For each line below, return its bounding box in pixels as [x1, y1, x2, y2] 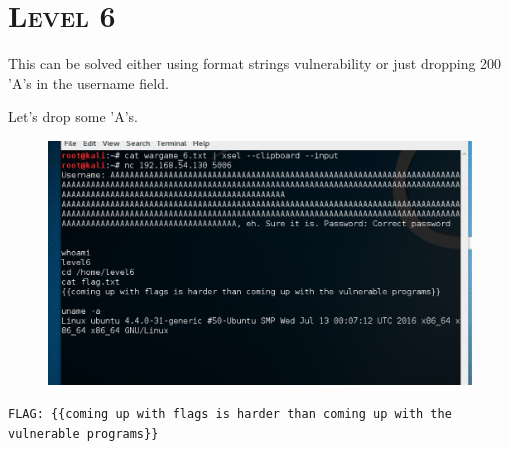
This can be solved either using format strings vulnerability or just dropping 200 [8, 53, 502, 74]
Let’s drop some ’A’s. [8, 106, 138, 127]
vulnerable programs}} [8, 427, 159, 442]
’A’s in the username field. [8, 72, 169, 93]
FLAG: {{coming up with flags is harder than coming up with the [8, 407, 452, 422]
